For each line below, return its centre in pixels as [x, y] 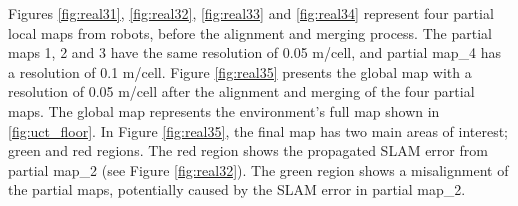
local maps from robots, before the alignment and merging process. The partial [250, 32]
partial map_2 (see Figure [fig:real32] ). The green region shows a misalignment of [258, 169]
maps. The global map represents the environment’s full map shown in [224, 110]
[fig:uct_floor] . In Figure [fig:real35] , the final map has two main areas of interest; [258, 130]
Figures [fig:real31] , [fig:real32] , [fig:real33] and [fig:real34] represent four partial [251, 13]
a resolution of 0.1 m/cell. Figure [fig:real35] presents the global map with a [240, 71]
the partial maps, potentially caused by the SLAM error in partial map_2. [237, 189]
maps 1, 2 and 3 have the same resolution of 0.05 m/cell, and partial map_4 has [255, 52]
